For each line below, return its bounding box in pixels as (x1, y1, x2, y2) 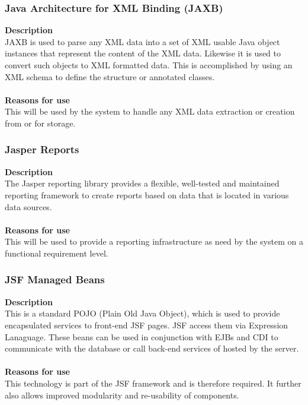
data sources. (5, 200, 52, 213)
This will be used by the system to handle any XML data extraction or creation (5, 105, 295, 118)
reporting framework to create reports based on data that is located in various (5, 188, 289, 201)
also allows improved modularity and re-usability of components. (5, 388, 239, 401)
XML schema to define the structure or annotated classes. (5, 70, 215, 83)
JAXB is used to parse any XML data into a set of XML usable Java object (5, 35, 280, 48)
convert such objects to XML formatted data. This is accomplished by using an (5, 59, 293, 71)
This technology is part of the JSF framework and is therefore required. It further (5, 376, 301, 389)
